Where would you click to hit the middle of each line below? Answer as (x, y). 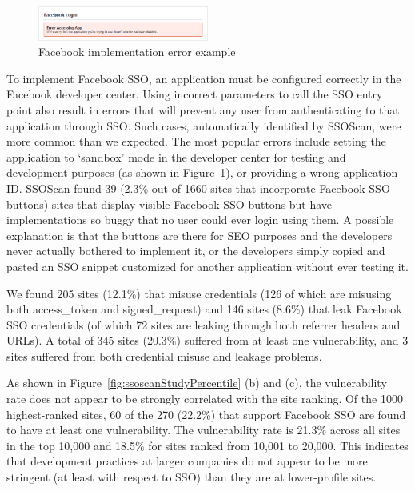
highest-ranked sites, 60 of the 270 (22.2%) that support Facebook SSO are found (206, 414)
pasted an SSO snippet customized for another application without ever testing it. (207, 266)
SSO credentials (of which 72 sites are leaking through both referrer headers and (204, 324)
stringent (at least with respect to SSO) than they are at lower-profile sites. (192, 477)
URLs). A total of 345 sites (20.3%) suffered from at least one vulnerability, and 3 (207, 340)
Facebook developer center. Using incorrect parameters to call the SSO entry (195, 94)
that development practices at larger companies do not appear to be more (187, 461)
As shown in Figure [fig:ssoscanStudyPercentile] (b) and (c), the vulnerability (197, 383)
